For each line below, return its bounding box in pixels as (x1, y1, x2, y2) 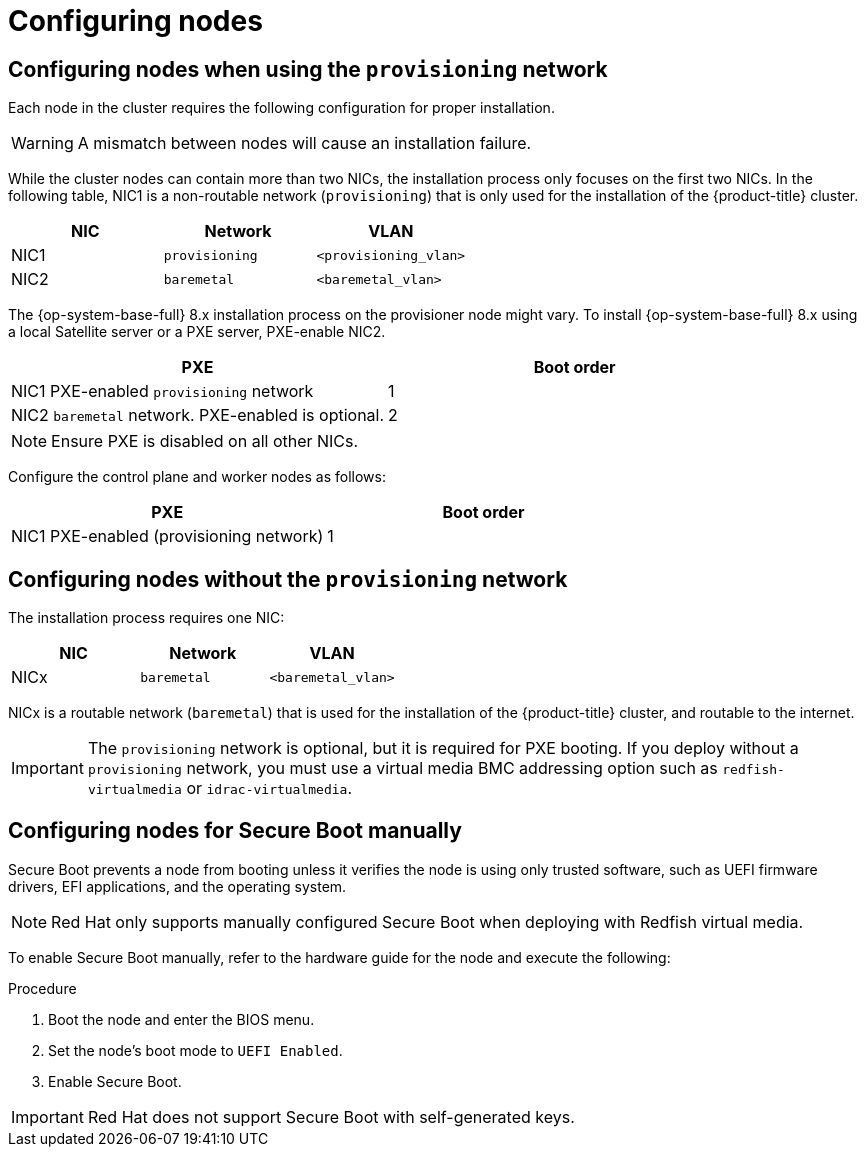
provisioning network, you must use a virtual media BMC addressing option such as (87, 758, 718, 779)
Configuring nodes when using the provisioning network (8, 56, 608, 82)
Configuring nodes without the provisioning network (8, 566, 568, 592)
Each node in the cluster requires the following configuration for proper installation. (8, 99, 555, 117)
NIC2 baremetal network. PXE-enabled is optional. (11, 405, 385, 426)
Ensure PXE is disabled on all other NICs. (51, 431, 359, 452)
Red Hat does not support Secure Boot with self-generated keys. (87, 1106, 575, 1127)
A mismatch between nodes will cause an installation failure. (77, 133, 532, 154)
